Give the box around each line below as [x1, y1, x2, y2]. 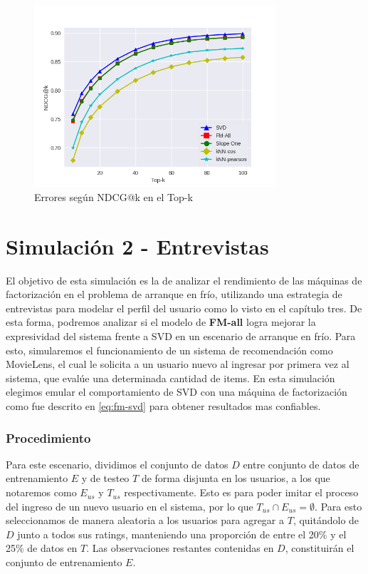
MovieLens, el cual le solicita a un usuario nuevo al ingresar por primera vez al [6, 357, 349, 371]
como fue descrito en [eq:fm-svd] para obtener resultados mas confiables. [6, 399, 321, 414]
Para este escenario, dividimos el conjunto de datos [6, 456, 228, 471]
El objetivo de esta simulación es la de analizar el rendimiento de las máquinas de [6, 272, 362, 287]
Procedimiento [6, 429, 91, 446]
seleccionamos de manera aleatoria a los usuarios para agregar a [6, 513, 285, 528]
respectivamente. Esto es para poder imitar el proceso [124, 485, 359, 500]
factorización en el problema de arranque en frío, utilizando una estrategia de [6, 287, 342, 302]
